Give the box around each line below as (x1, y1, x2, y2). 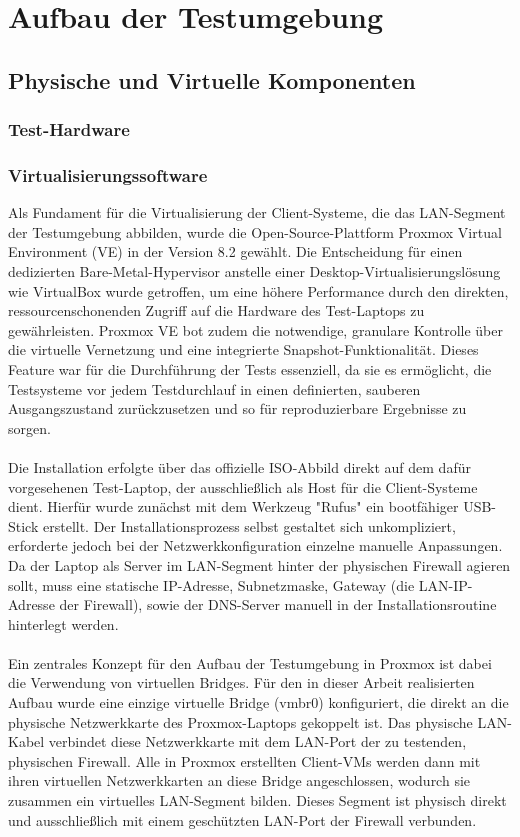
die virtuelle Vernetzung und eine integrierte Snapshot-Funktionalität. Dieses (8, 339, 479, 360)
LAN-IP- (418, 574, 473, 595)
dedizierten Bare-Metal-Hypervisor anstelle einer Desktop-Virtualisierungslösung (8, 261, 501, 281)
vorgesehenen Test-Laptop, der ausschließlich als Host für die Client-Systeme (8, 476, 478, 497)
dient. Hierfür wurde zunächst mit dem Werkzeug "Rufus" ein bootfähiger (8, 496, 459, 517)
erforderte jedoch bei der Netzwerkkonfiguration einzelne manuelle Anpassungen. (8, 535, 503, 556)
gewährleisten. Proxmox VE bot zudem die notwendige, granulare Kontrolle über (8, 319, 503, 340)
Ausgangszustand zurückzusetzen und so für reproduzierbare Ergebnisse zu (8, 398, 467, 419)
